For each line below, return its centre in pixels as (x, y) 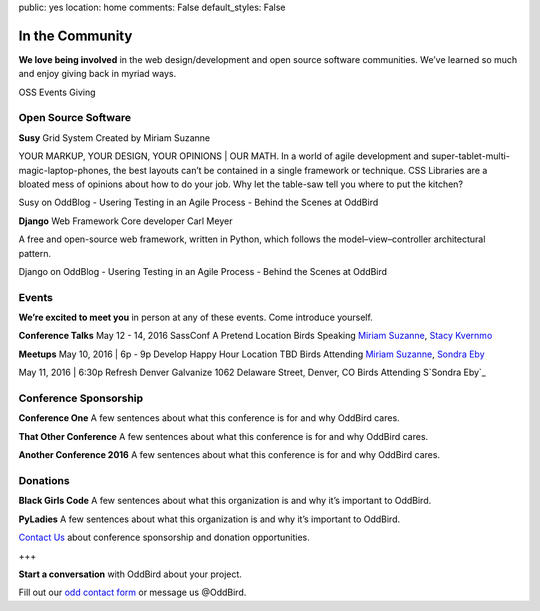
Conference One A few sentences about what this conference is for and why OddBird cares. (209, 418)
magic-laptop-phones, (65, 170)
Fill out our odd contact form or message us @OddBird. (132, 592)
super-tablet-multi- (470, 156)
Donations (44, 480)
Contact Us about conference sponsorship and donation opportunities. (164, 537)
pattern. (35, 253)
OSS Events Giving (57, 92)
